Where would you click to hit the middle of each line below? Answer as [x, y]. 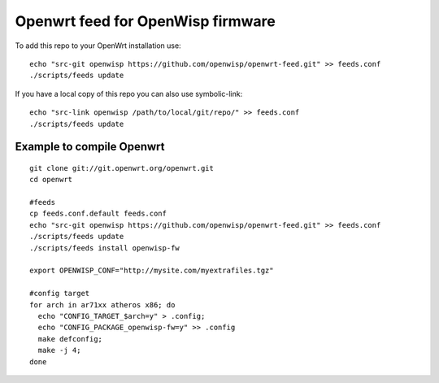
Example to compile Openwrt [90, 147]
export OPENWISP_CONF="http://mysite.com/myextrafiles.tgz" [152, 271]
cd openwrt [51, 180]
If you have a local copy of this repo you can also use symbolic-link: [129, 94]
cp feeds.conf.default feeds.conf [98, 214]
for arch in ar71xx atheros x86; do [102, 305]
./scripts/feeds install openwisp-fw [105, 248]
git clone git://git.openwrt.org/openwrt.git [122, 168]
